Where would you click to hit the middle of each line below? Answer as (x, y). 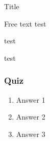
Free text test (25, 23)
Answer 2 (31, 117)
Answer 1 (31, 99)
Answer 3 (31, 134)
